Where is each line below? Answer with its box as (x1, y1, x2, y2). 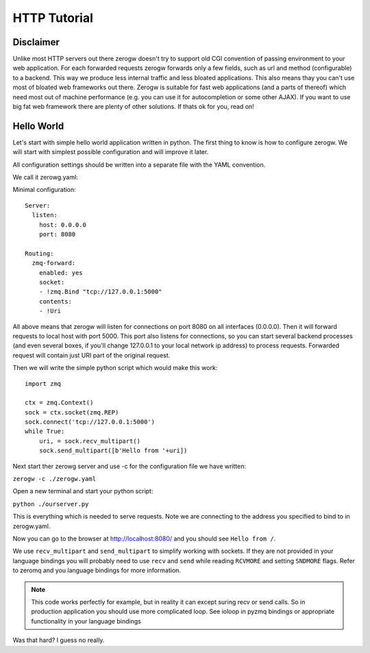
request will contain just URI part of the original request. (12, 351, 171, 359)
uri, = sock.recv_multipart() (38, 437, 140, 445)
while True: (25, 428, 65, 435)
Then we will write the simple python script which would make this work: (12, 364, 218, 372)
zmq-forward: (32, 259, 76, 267)
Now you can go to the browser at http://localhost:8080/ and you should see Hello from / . (12, 534, 276, 543)
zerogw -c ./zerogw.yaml (12, 475, 96, 483)
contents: (38, 297, 72, 305)
